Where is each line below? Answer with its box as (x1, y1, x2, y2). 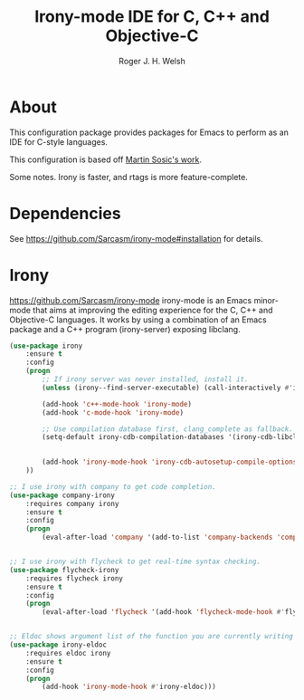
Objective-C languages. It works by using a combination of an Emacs (9, 314, 267, 325)
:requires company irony (25, 499, 119, 508)
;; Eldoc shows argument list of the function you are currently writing (9, 632, 294, 641)
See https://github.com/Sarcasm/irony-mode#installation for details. (9, 233, 264, 244)
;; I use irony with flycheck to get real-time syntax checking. (9, 557, 261, 567)
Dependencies (9, 203, 121, 224)
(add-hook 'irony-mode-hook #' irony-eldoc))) (42, 682, 217, 692)
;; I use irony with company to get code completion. (9, 482, 217, 491)
